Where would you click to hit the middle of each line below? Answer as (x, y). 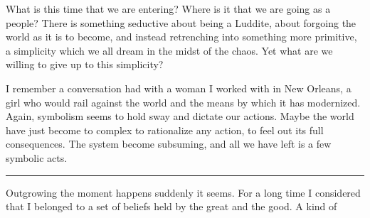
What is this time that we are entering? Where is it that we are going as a (168, 9)
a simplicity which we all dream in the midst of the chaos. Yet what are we (169, 50)
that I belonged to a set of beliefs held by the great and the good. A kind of (171, 206)
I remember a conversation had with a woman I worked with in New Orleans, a (179, 88)
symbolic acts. (37, 157)
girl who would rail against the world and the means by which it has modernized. (183, 102)
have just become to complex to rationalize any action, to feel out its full (165, 130)
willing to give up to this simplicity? (85, 64)
